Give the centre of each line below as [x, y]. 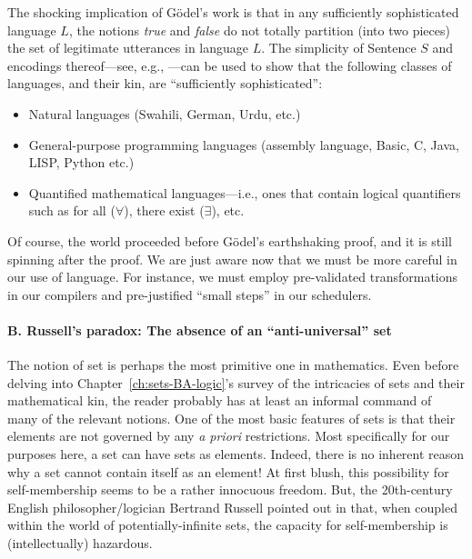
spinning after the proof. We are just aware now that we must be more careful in [232, 259]
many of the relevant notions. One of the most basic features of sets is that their [231, 418]
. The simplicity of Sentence [339, 48]
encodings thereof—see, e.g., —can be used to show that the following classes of [230, 65]
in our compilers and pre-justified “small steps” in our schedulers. [190, 294]
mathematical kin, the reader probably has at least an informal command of [220, 400]
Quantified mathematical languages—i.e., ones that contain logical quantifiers [245, 192]
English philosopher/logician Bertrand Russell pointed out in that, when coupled [232, 507]
